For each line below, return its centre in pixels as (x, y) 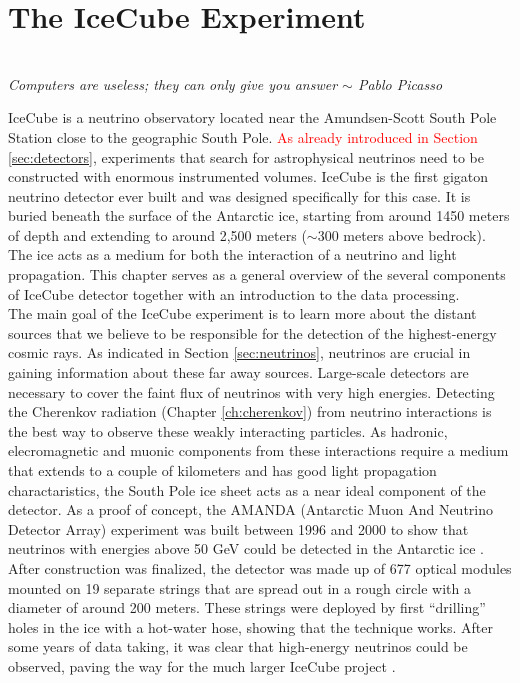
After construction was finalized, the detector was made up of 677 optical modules (260, 567)
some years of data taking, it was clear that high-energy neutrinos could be (238, 646)
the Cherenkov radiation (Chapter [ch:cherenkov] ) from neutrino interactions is (250, 411)
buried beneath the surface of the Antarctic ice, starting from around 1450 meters (259, 215)
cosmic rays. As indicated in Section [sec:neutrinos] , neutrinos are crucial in (239, 352)
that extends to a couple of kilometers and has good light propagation (222, 470)
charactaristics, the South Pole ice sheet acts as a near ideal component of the (247, 489)
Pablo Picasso (400, 83)
